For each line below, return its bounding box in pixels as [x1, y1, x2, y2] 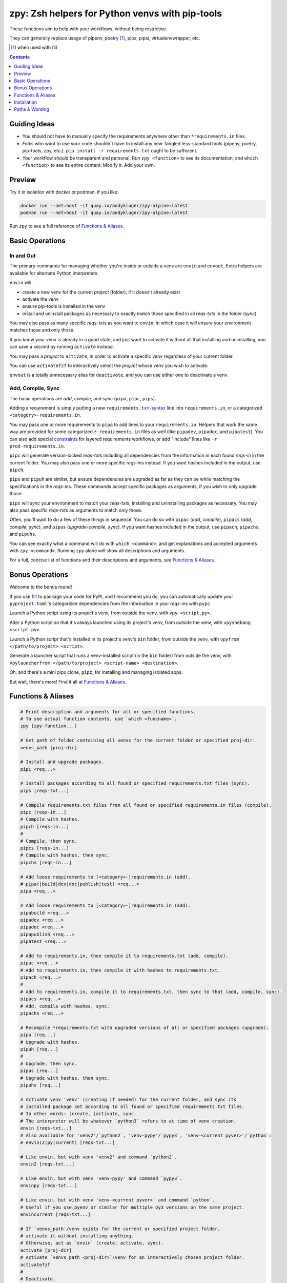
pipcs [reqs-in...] [20, 845, 69, 851]
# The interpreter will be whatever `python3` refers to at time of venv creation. [20, 1118, 237, 1124]
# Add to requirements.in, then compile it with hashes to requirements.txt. [20, 967, 220, 973]
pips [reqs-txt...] [20, 788, 69, 793]
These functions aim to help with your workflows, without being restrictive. [9, 26, 168, 32]
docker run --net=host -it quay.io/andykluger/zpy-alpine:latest [20, 203, 188, 208]
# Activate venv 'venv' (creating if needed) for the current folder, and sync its [20, 1096, 237, 1102]
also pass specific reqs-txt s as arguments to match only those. [9, 507, 142, 513]
